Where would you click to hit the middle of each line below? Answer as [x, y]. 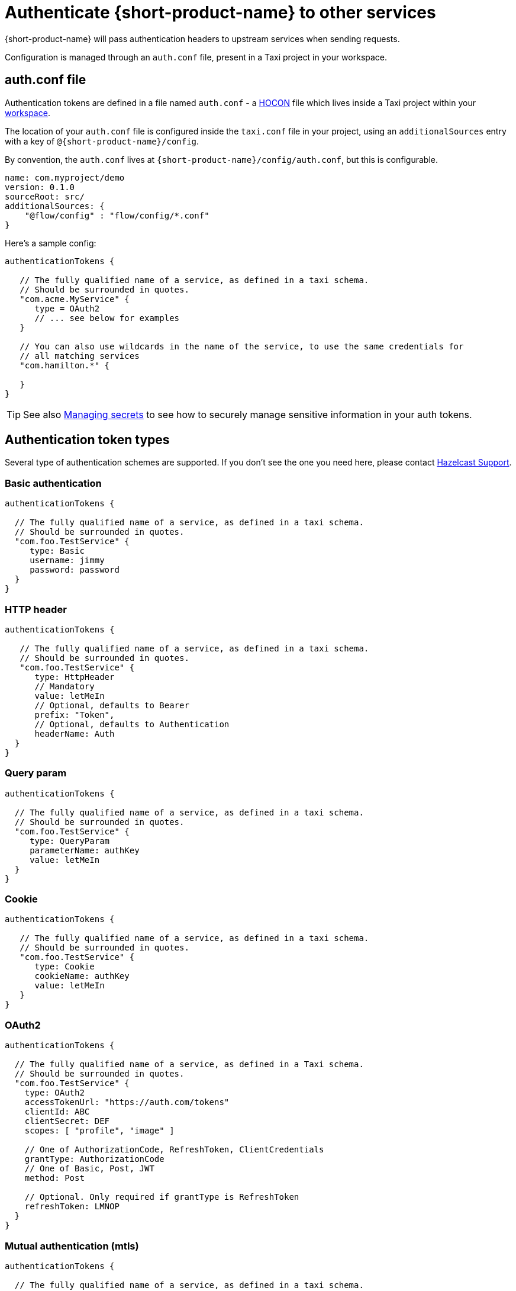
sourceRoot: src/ [45, 196]
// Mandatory [64, 686]
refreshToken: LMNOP [72, 1207]
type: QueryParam [70, 841]
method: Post [54, 1178]
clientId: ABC [57, 1112]
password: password [75, 570]
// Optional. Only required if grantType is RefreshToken [162, 1197]
